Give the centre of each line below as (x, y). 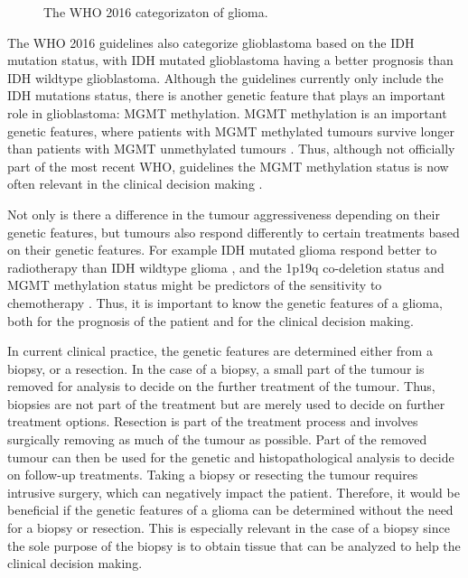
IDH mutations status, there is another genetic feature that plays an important (226, 95)
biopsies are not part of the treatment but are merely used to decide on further (226, 403)
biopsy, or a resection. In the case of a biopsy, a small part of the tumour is (216, 368)
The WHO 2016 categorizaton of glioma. (156, 12)
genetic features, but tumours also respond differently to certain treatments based (234, 232)
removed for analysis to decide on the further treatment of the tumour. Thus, (221, 386)
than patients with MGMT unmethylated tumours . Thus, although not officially (231, 149)
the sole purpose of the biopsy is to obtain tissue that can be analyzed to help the (234, 545)
